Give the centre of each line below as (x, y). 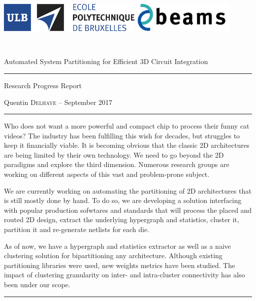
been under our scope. (37, 284)
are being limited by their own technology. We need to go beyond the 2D (114, 154)
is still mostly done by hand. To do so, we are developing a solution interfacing (123, 200)
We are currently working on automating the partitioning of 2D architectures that (128, 190)
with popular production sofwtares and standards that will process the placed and (128, 210)
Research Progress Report (43, 85)
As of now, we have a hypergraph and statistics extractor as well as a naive (118, 246)
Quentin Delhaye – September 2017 (58, 102)
